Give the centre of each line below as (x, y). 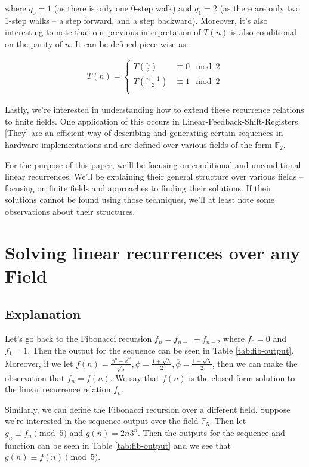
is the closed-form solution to (242, 377)
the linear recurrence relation (58, 389)
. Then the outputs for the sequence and (211, 433)
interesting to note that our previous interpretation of (103, 32)
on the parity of (34, 43)
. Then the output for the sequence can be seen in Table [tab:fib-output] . (161, 350)
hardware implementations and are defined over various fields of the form (138, 144)
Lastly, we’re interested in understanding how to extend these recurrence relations (154, 109)
